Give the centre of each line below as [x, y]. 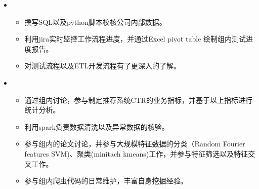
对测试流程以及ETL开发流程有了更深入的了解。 [102, 66]
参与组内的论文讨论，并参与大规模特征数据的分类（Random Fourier [135, 144]
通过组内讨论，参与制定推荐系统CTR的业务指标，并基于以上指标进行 [139, 100]
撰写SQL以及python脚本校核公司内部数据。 [95, 22]
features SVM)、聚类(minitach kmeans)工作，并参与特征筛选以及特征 [136, 153]
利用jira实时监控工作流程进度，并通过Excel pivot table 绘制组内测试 [135, 39]
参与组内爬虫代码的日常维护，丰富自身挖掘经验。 [106, 181]
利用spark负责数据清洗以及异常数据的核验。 [97, 126]
